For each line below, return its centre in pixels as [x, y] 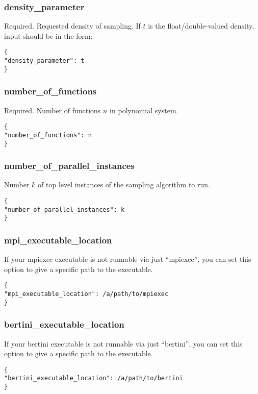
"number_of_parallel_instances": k [64, 210]
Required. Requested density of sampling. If [72, 26]
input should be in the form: [48, 35]
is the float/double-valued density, [201, 26]
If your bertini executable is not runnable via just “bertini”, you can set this [123, 343]
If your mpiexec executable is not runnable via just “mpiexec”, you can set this [128, 259]
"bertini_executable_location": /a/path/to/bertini [94, 378]
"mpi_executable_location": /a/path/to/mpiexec [86, 294]
